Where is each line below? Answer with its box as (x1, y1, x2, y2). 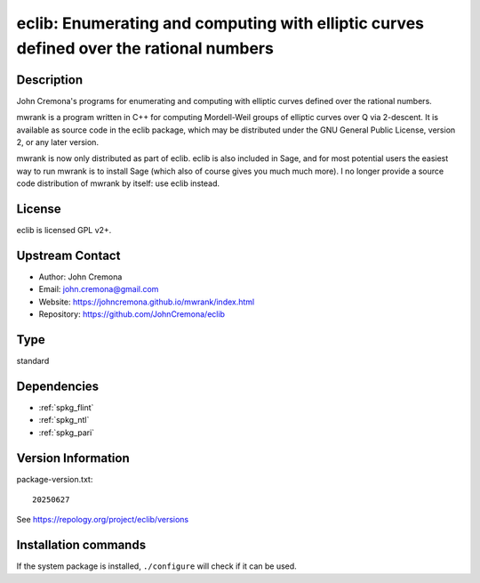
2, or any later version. (16, 137, 100, 148)
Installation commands (16, 538, 147, 553)
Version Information (16, 450, 130, 466)
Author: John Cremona (38, 271, 123, 282)
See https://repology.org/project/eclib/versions (16, 514, 189, 525)
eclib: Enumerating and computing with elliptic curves (16, 13, 424, 33)
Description (16, 72, 84, 87)
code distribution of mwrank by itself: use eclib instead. (16, 178, 220, 189)
